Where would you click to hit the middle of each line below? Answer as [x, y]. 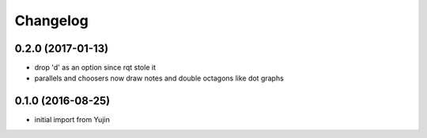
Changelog [51, 21]
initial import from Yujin [72, 120]
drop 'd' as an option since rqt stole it [95, 68]
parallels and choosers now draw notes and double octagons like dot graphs [159, 78]
